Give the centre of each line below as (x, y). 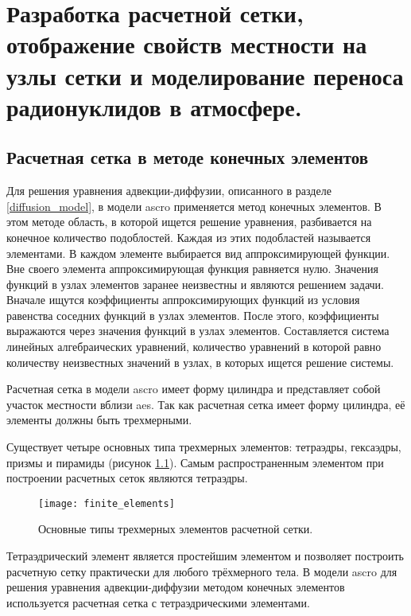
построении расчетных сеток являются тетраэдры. (127, 478)
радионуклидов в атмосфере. (154, 106)
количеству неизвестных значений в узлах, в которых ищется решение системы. (200, 362)
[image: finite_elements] (107, 503)
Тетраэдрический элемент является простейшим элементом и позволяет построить (205, 556)
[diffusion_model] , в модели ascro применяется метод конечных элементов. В (194, 206)
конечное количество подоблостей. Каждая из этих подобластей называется (189, 237)
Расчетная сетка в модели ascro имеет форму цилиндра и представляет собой (194, 389)
